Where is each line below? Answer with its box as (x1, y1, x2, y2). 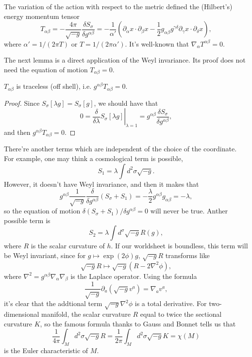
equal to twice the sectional (140, 309, 222, 319)
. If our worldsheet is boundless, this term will (111, 241, 248, 251)
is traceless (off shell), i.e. (16, 81, 92, 91)
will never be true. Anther (150, 206, 228, 216)
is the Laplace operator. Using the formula (70, 271, 197, 281)
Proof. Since (4, 97, 40, 108)
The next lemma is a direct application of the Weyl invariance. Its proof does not (4, 55, 246, 65)
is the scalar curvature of (31, 241, 105, 251)
